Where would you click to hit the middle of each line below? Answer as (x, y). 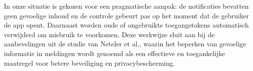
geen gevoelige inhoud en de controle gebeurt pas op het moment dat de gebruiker (126, 15)
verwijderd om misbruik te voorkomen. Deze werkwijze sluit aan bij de (109, 34)
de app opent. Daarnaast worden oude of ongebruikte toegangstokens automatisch (126, 25)
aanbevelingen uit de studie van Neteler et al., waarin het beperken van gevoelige (125, 44)
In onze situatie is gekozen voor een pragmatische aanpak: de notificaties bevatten (126, 6)
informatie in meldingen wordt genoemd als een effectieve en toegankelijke (115, 53)
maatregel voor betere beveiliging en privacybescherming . (89, 63)
